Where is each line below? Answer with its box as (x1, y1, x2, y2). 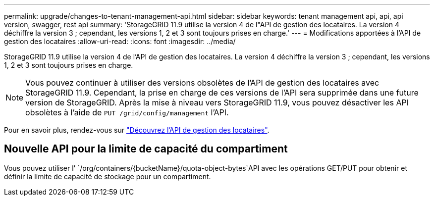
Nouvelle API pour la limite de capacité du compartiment (4, 143, 288, 155)
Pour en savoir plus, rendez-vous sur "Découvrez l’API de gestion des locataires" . (4, 126, 270, 134)
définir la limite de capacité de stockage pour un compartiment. (4, 172, 211, 181)
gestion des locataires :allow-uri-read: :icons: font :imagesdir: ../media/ (4, 37, 236, 46)
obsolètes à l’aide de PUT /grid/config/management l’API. (25, 107, 229, 117)
